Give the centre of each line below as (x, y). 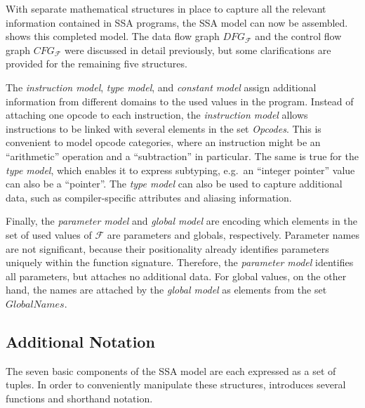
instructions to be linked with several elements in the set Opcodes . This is (164, 128)
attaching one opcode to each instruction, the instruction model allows (157, 115)
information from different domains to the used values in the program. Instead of (180, 101)
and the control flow (298, 36)
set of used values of (49, 234)
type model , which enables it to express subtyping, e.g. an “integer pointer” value (180, 170)
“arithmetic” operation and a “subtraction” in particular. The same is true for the (182, 156)
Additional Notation (80, 341)
